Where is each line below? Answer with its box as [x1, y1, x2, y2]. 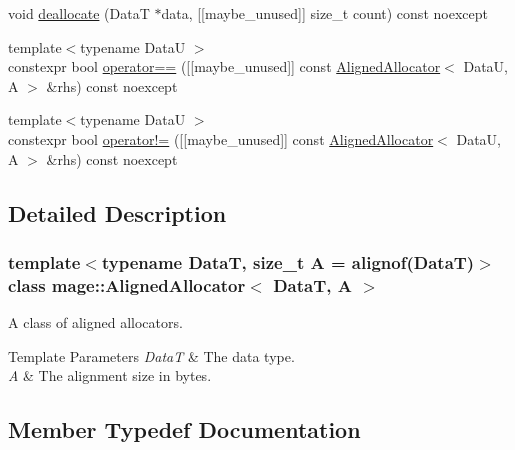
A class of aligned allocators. [8, 312, 183, 333]
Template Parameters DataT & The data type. [8, 345, 295, 366]
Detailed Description [8, 197, 227, 228]
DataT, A [273, 272, 352, 297]
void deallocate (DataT [8, 3, 150, 23]
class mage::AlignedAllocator [8, 272, 246, 297]
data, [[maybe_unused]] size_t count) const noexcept [161, 3, 488, 23]
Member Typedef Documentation [8, 414, 361, 445]
